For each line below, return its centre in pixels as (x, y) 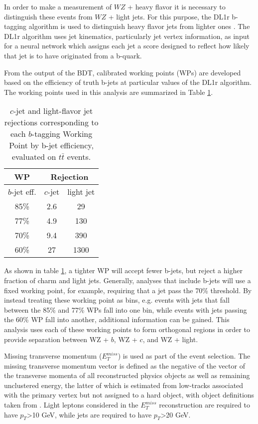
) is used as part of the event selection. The (184, 356)
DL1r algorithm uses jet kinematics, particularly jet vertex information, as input (127, 36)
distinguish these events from (48, 16)
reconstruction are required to (204, 405)
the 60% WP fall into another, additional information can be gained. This (117, 319)
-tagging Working (62, 134)
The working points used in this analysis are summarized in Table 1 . (109, 92)
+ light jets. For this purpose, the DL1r (169, 16)
